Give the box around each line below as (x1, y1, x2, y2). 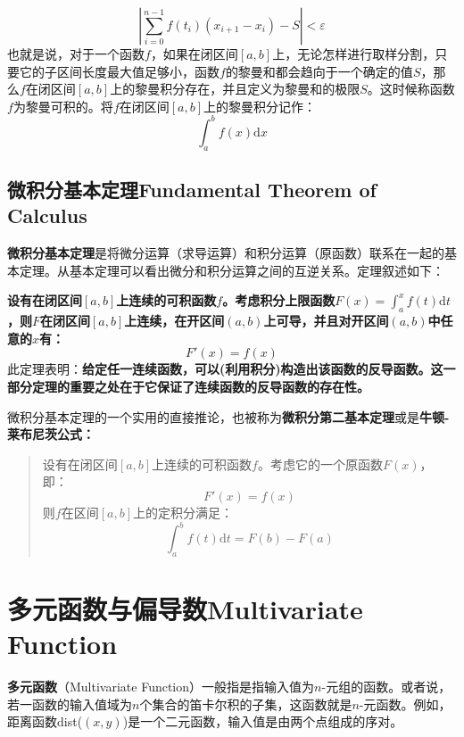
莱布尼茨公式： (7, 425, 95, 443)
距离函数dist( (7, 712, 83, 731)
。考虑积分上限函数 (222, 291, 336, 310)
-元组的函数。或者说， (321, 677, 452, 696)
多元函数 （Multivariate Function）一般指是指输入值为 (7, 677, 315, 696)
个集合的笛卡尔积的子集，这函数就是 (139, 694, 352, 713)
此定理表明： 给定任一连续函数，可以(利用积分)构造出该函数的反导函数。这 (7, 360, 443, 378)
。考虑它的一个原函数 (257, 454, 383, 473)
